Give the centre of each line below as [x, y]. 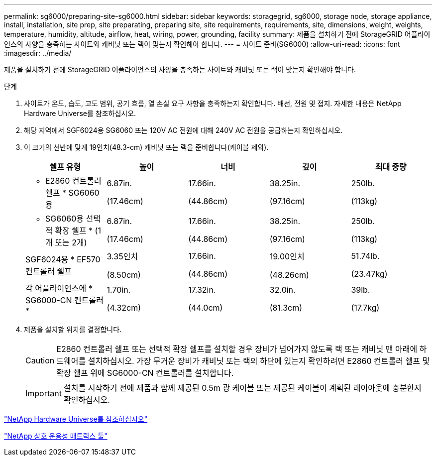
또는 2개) [71, 242]
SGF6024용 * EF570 [63, 259]
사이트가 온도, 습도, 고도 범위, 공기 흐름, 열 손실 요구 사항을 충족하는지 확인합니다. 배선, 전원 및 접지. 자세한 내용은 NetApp [213, 103]
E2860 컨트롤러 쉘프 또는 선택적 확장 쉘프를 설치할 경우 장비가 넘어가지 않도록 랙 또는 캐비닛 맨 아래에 [237, 349]
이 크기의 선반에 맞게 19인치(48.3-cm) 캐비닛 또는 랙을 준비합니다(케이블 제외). [146, 147]
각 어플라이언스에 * [59, 288]
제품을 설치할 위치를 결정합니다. [73, 329]
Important [44, 393]
